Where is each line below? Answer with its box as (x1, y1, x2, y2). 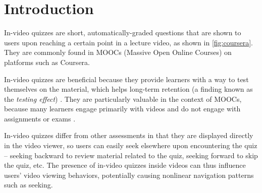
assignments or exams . (4, 113, 76, 123)
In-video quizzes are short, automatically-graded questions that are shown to (4, 27, 241, 38)
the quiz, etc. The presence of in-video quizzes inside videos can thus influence (4, 160, 246, 170)
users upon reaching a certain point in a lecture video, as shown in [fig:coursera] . (4, 37, 253, 47)
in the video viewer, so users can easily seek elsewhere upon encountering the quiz (4, 140, 257, 151)
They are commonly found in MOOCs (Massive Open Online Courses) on (4, 47, 232, 57)
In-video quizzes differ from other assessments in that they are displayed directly (4, 130, 253, 141)
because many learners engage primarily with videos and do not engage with (4, 103, 241, 114)
